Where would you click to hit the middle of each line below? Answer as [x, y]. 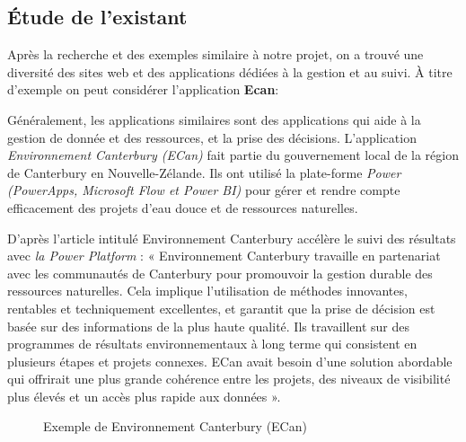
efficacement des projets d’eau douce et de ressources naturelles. [183, 207]
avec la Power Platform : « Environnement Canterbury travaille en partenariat [224, 256]
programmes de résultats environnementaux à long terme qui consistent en [212, 344]
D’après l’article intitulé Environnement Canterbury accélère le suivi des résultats [232, 238]
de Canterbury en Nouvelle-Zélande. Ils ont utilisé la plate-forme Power [204, 172]
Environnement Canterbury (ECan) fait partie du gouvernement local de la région [233, 155]
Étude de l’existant [97, 17]
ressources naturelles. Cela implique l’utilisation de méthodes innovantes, [207, 291]
